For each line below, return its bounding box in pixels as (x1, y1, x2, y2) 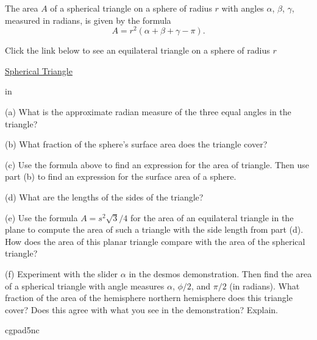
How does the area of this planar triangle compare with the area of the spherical (5, 235, 305, 247)
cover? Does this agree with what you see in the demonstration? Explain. (5, 303, 279, 316)
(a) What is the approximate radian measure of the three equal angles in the (5, 105, 291, 118)
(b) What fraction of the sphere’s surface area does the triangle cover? (5, 138, 268, 151)
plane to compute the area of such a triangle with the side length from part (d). (5, 223, 304, 236)
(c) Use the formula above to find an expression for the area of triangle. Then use (5, 158, 310, 171)
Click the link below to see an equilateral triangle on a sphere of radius (5, 44, 270, 57)
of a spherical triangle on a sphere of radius (50, 2, 212, 14)
